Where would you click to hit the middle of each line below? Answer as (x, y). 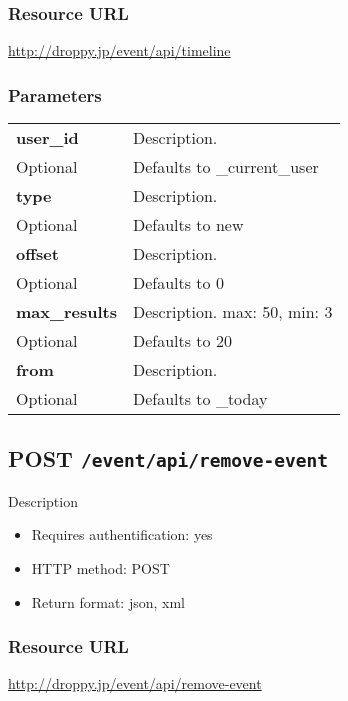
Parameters (55, 94)
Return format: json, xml (108, 601)
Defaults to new (188, 225)
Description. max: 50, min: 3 (232, 312)
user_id (47, 138)
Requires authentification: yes (122, 534)
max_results (66, 312)
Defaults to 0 (178, 283)
